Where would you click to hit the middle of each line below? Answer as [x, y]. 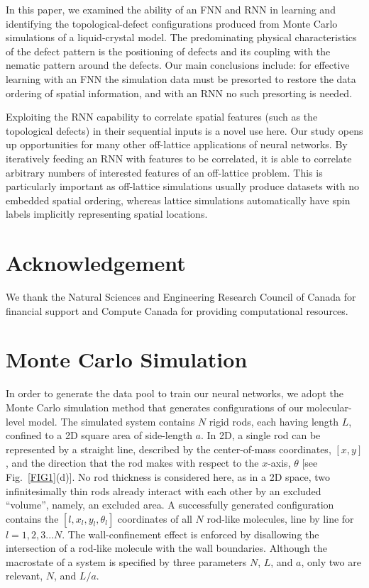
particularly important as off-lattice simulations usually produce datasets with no [183, 186]
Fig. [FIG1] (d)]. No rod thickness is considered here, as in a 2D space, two [168, 476]
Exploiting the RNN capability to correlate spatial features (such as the [162, 117]
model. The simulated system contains [111, 421]
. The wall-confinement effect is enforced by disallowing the [191, 534]
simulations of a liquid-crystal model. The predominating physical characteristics [181, 37]
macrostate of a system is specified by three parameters [126, 561]
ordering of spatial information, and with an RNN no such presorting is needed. [179, 93]
